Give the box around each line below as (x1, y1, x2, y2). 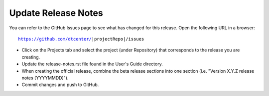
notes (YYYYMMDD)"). (21, 75, 69, 81)
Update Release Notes (9, 7, 103, 18)
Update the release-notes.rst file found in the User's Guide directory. (21, 61, 163, 67)
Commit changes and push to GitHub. (21, 82, 99, 88)
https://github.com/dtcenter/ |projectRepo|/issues (18, 36, 144, 42)
